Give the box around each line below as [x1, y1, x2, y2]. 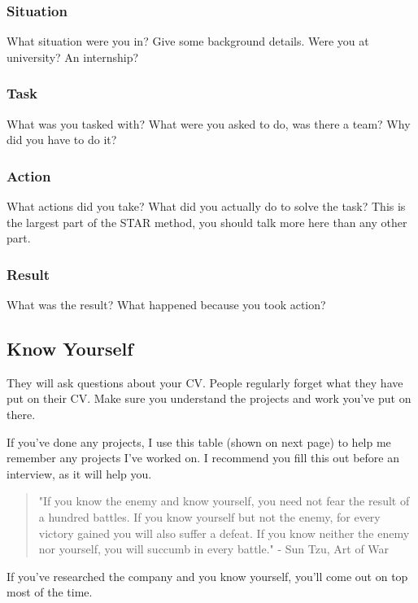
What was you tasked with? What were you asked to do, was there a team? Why [7, 115, 411, 132]
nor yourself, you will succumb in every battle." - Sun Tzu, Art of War [38, 540, 390, 557]
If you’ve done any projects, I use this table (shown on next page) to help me [7, 433, 391, 450]
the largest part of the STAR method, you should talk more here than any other [7, 213, 407, 230]
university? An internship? [7, 48, 139, 65]
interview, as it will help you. [7, 465, 152, 482]
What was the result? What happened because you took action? [7, 296, 326, 313]
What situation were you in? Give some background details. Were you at [7, 33, 369, 50]
